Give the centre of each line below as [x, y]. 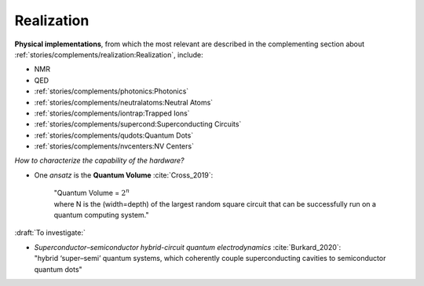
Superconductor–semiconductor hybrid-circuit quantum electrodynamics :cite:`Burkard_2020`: [188, 247]
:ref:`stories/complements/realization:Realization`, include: [109, 54]
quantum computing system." [101, 215]
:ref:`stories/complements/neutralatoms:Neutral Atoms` [124, 102]
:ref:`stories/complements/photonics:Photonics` [111, 91]
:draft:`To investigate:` [50, 233]
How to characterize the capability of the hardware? [99, 160]
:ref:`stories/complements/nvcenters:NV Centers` [114, 146]
